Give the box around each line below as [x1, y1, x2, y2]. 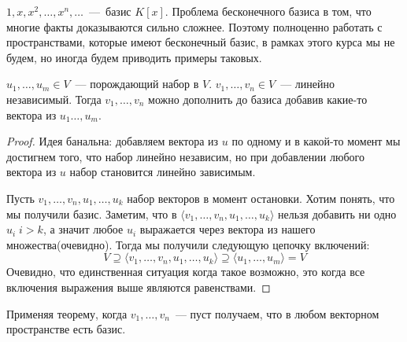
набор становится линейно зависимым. [69, 164, 256, 180]
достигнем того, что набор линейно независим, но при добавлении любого [6, 148, 364, 164]
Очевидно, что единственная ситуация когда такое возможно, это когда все [6, 263, 365, 280]
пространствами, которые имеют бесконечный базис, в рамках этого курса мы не [6, 34, 395, 50]
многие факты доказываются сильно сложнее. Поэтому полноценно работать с [6, 18, 383, 35]
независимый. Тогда [6, 90, 102, 107]
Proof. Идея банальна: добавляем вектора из [6, 133, 219, 149]
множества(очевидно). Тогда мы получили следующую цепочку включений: [6, 236, 370, 252]
